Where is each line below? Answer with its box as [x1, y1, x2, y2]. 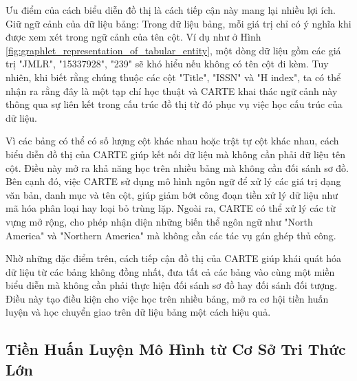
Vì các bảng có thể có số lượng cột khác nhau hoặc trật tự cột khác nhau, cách [6, 133, 339, 148]
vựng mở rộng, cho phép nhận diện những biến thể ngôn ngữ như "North [6, 214, 313, 228]
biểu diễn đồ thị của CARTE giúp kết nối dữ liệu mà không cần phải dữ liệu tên [6, 146, 345, 161]
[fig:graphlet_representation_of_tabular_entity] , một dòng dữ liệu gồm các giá [6, 43, 341, 57]
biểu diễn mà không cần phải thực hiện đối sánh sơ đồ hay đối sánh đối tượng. [6, 278, 338, 292]
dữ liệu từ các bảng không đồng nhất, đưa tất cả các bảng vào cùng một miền [6, 264, 335, 279]
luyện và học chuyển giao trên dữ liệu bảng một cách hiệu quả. [6, 305, 271, 319]
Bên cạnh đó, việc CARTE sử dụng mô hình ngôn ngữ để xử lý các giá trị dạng [6, 174, 341, 188]
